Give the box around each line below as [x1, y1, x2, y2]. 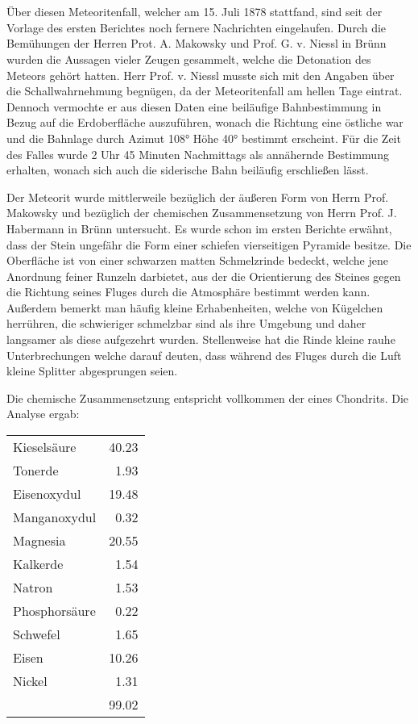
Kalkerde [13, 555, 64, 574]
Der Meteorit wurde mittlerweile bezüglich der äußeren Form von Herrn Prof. [6, 188, 389, 205]
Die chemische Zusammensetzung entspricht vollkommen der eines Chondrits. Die [6, 389, 409, 406]
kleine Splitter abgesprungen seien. [6, 362, 178, 379]
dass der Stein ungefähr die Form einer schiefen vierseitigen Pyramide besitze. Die [6, 236, 412, 253]
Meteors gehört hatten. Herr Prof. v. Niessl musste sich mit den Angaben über [6, 66, 395, 83]
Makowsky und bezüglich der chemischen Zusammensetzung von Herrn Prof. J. [6, 204, 397, 221]
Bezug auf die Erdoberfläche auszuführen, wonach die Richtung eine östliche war [6, 114, 404, 131]
